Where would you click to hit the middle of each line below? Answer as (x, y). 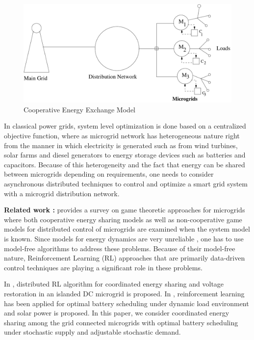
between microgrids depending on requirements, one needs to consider (109, 174)
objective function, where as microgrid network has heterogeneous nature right (122, 136)
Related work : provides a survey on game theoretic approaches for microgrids (125, 210)
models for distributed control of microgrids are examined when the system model (127, 229)
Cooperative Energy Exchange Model (79, 109)
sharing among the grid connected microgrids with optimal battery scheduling (121, 322)
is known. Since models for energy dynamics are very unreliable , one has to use (124, 238)
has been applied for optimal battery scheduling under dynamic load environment (127, 303)
